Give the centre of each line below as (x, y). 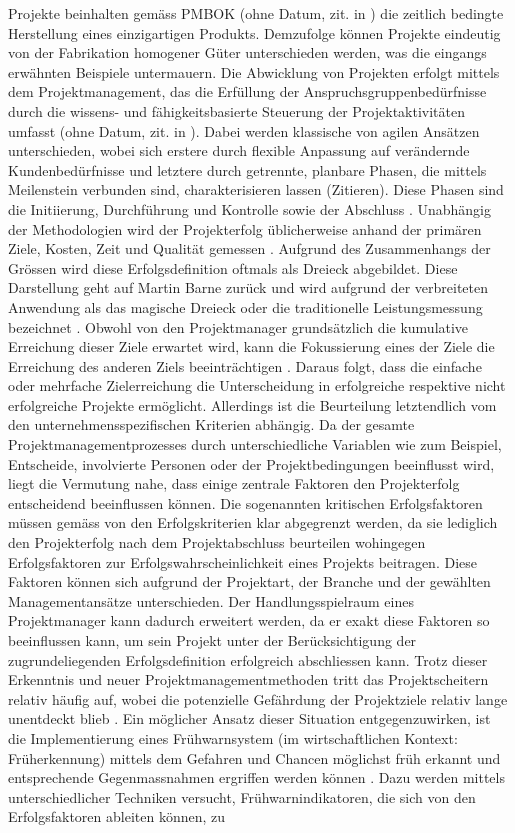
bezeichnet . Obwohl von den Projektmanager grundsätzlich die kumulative (238, 326)
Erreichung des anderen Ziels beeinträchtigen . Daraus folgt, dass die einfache (245, 365)
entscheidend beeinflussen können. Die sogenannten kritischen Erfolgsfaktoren (245, 502)
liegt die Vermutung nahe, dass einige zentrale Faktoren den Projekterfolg (234, 483)
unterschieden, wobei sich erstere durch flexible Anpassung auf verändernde (239, 150)
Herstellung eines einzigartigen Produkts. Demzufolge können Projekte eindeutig (254, 32)
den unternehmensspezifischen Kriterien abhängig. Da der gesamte (211, 424)
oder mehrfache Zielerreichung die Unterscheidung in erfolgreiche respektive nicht (257, 385)
